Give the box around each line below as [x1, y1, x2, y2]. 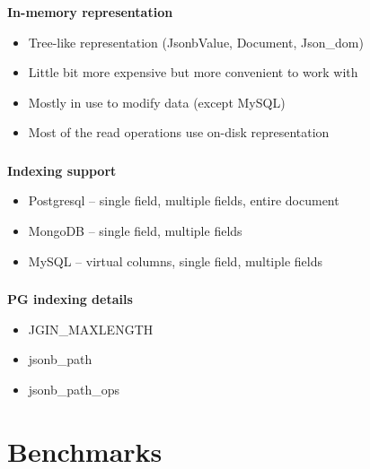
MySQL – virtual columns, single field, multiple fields [28, 251, 322, 270]
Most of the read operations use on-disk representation [28, 123, 330, 142]
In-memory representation [7, 2, 173, 21]
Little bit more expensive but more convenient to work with [28, 63, 358, 82]
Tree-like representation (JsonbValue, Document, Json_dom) [28, 32, 364, 51]
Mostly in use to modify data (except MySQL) [28, 92, 286, 111]
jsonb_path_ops [28, 379, 120, 398]
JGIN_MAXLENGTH [28, 319, 154, 338]
